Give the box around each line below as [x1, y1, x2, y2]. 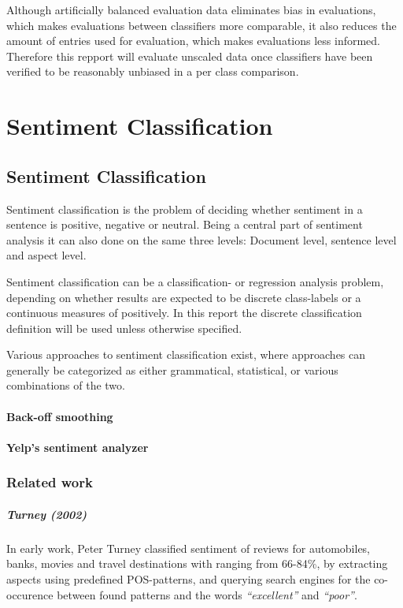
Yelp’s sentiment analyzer [6, 438, 149, 455]
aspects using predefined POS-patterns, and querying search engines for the [6, 571, 371, 587]
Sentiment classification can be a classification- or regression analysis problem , [6, 273, 384, 289]
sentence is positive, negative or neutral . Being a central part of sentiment [6, 216, 363, 233]
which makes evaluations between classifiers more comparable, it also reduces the [6, 17, 397, 33]
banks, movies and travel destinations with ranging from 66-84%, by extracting [6, 555, 388, 572]
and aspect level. [6, 247, 87, 263]
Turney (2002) [6, 505, 87, 522]
